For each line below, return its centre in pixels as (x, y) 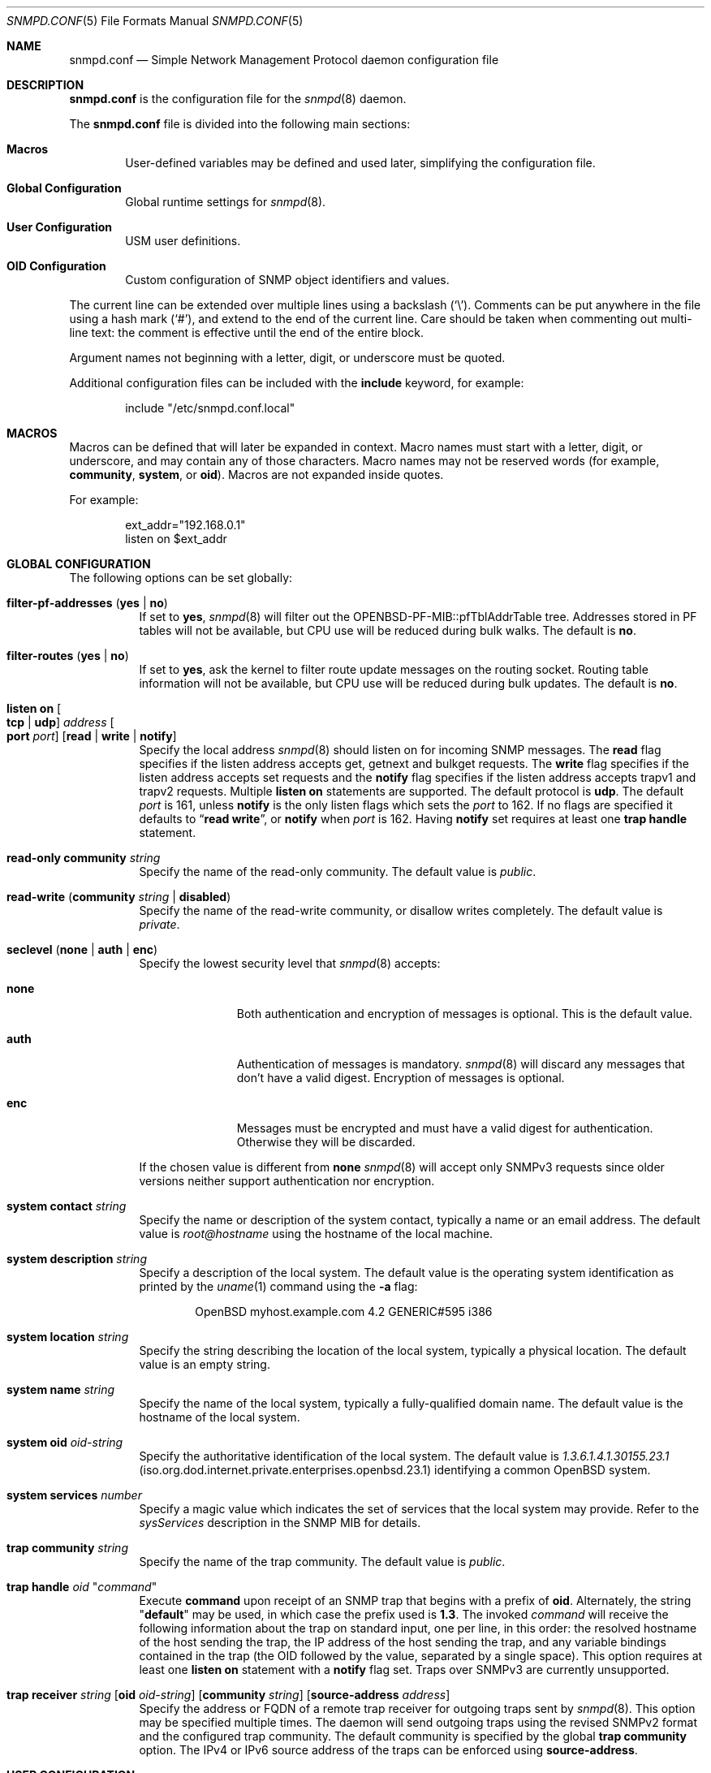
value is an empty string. (205, 1364)
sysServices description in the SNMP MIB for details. (280, 1523)
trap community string (67, 1548)
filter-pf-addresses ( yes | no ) (87, 603)
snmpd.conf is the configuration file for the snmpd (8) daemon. (238, 99)
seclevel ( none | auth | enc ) (82, 949)
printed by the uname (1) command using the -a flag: (278, 1286)
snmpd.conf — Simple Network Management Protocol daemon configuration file (284, 60)
